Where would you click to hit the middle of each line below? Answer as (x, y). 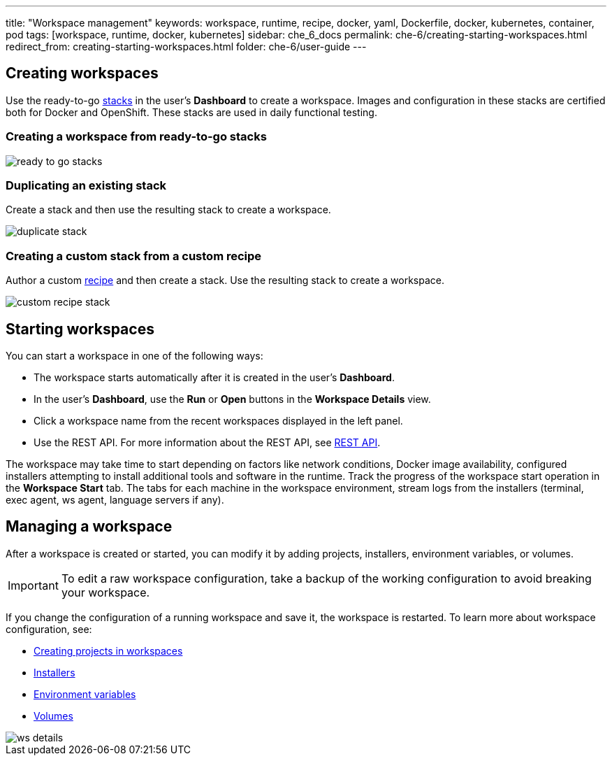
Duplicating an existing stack (86, 185)
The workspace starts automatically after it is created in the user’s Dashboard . (214, 377)
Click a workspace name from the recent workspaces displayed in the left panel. (218, 420)
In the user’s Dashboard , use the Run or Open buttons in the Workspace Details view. (232, 399)
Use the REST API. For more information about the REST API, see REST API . (207, 442)
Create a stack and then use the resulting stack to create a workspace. (168, 210)
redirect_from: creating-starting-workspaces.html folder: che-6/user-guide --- (186, 47)
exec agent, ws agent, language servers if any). (115, 499)
